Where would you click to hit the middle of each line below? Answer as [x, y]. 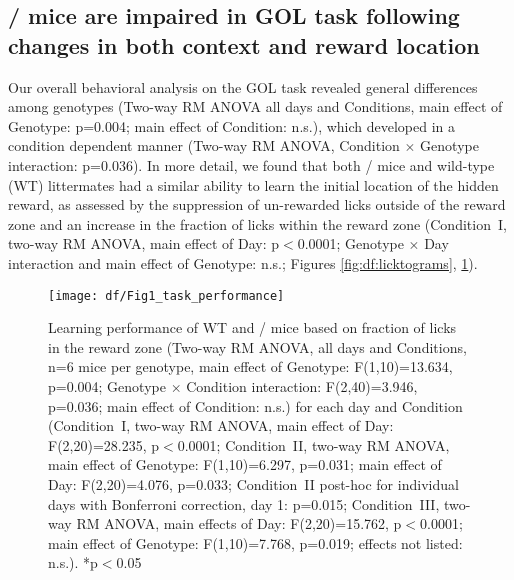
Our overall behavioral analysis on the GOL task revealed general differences [243, 86]
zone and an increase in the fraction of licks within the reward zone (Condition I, [257, 223]
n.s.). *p [73, 562]
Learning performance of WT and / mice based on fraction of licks [252, 327]
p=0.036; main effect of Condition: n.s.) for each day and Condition [255, 405]
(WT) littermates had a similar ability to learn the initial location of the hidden [253, 184]
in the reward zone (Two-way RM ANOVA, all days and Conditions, [257, 346]
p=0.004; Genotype [107, 385]
